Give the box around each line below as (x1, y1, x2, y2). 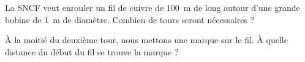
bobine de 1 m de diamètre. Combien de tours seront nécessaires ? (5, 13, 255, 26)
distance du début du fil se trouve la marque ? (5, 45, 179, 58)
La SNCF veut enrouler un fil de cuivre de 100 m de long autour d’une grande (5, 1, 300, 13)
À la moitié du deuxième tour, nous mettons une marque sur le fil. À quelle (5, 33, 288, 46)
